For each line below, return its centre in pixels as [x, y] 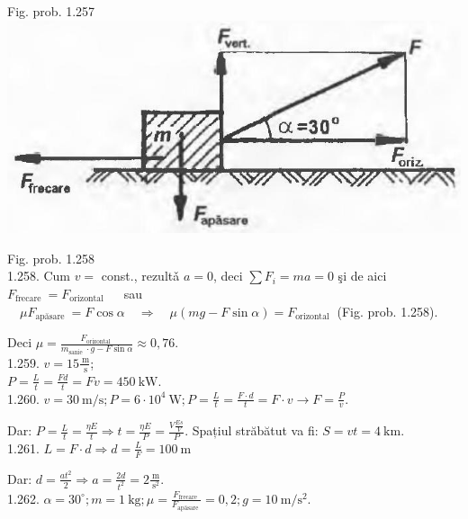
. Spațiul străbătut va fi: [252, 430]
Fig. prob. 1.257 [51, 11]
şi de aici [362, 276]
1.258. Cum [39, 276]
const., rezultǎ [140, 276]
